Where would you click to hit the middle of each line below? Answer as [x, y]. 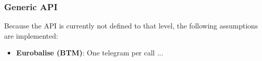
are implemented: [31, 35]
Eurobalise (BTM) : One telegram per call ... [90, 53]
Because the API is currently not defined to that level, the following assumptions [131, 26]
